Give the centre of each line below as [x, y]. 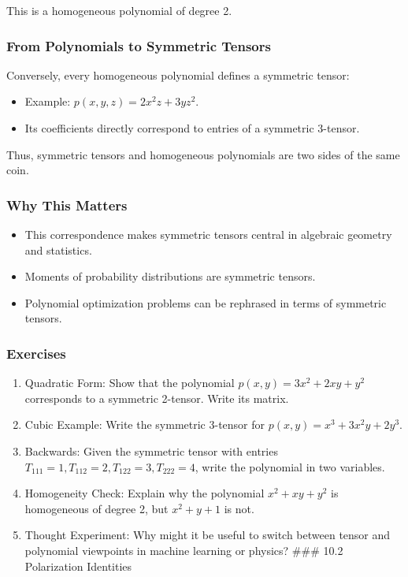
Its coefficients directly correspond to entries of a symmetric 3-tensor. [192, 128]
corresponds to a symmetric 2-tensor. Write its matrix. [157, 398]
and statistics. [58, 249]
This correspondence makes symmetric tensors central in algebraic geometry [208, 234]
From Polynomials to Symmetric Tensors [139, 45]
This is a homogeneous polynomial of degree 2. [119, 10]
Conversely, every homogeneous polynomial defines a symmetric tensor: [178, 74]
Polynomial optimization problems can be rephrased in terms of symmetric [206, 302]
